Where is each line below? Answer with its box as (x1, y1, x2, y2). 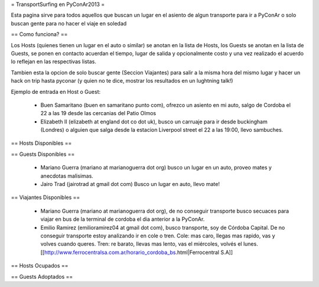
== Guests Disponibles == (11, 151, 75, 158)
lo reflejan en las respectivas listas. (11, 58, 97, 65)
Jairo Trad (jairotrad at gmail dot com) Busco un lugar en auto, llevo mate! (40, 181, 220, 188)
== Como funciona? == (11, 31, 68, 38)
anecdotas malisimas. (40, 172, 94, 180)
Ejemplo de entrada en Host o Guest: (11, 88, 101, 95)
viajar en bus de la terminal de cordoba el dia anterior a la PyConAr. (40, 216, 205, 223)
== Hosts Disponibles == (11, 139, 72, 147)
